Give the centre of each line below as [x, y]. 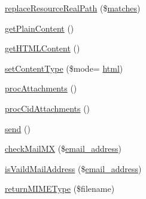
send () [18, 128]
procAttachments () [41, 88]
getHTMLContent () [42, 48]
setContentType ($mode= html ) [64, 68]
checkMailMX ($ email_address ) [63, 149]
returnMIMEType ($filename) [60, 189]
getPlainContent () [39, 28]
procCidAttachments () [48, 108]
